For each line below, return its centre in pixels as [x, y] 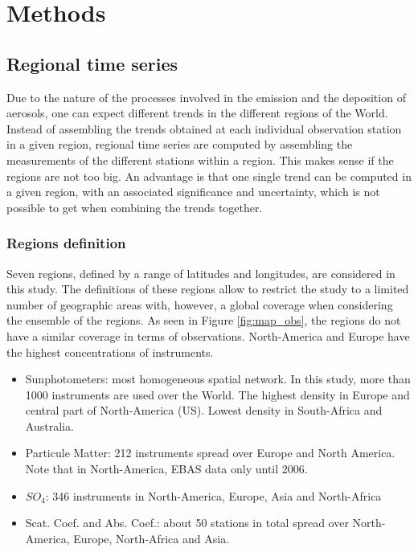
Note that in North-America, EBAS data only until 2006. [166, 469]
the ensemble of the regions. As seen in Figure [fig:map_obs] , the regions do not [204, 320]
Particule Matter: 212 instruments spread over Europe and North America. [210, 453]
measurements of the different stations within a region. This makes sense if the [200, 159]
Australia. [49, 425]
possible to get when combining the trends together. [135, 207]
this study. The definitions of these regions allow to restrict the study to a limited [208, 289]
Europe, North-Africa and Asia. [152, 538]
